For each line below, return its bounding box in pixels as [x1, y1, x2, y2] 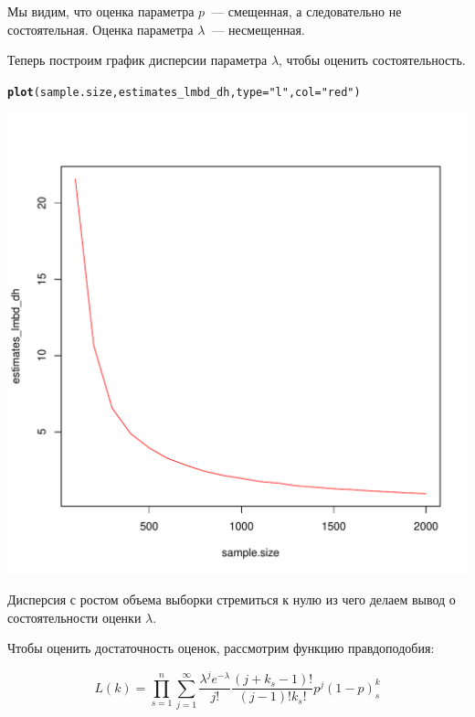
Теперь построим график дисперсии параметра [7, 50, 268, 70]
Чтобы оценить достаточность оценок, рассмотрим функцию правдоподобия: [7, 638, 435, 658]
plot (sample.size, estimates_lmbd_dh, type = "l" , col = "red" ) [7, 85, 361, 99]
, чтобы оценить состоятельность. [279, 50, 466, 70]
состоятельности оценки [7, 607, 142, 626]
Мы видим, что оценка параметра [7, 2, 195, 20]
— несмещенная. [211, 19, 305, 38]
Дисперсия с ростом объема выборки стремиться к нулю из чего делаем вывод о [7, 590, 456, 609]
